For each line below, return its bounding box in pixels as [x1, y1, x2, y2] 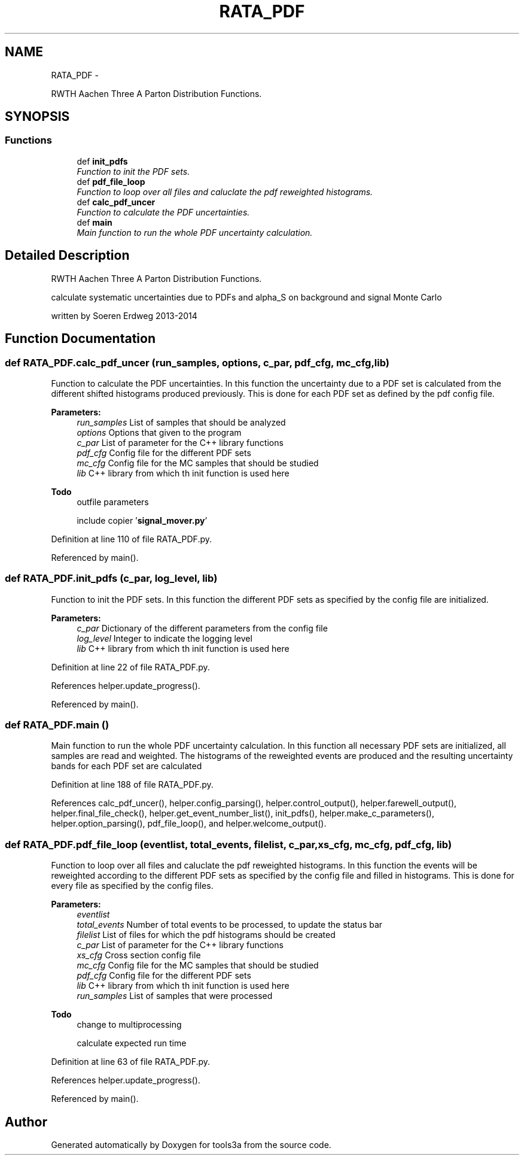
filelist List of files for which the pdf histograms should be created [77, 930, 336, 940]
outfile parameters [77, 496, 149, 507]
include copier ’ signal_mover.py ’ [77, 515, 208, 526]
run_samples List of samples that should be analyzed [77, 417, 286, 427]
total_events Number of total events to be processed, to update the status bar [77, 919, 383, 930]
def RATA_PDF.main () [5, 719, 109, 731]
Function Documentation [5, 331, 156, 347]
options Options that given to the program [77, 427, 242, 438]
